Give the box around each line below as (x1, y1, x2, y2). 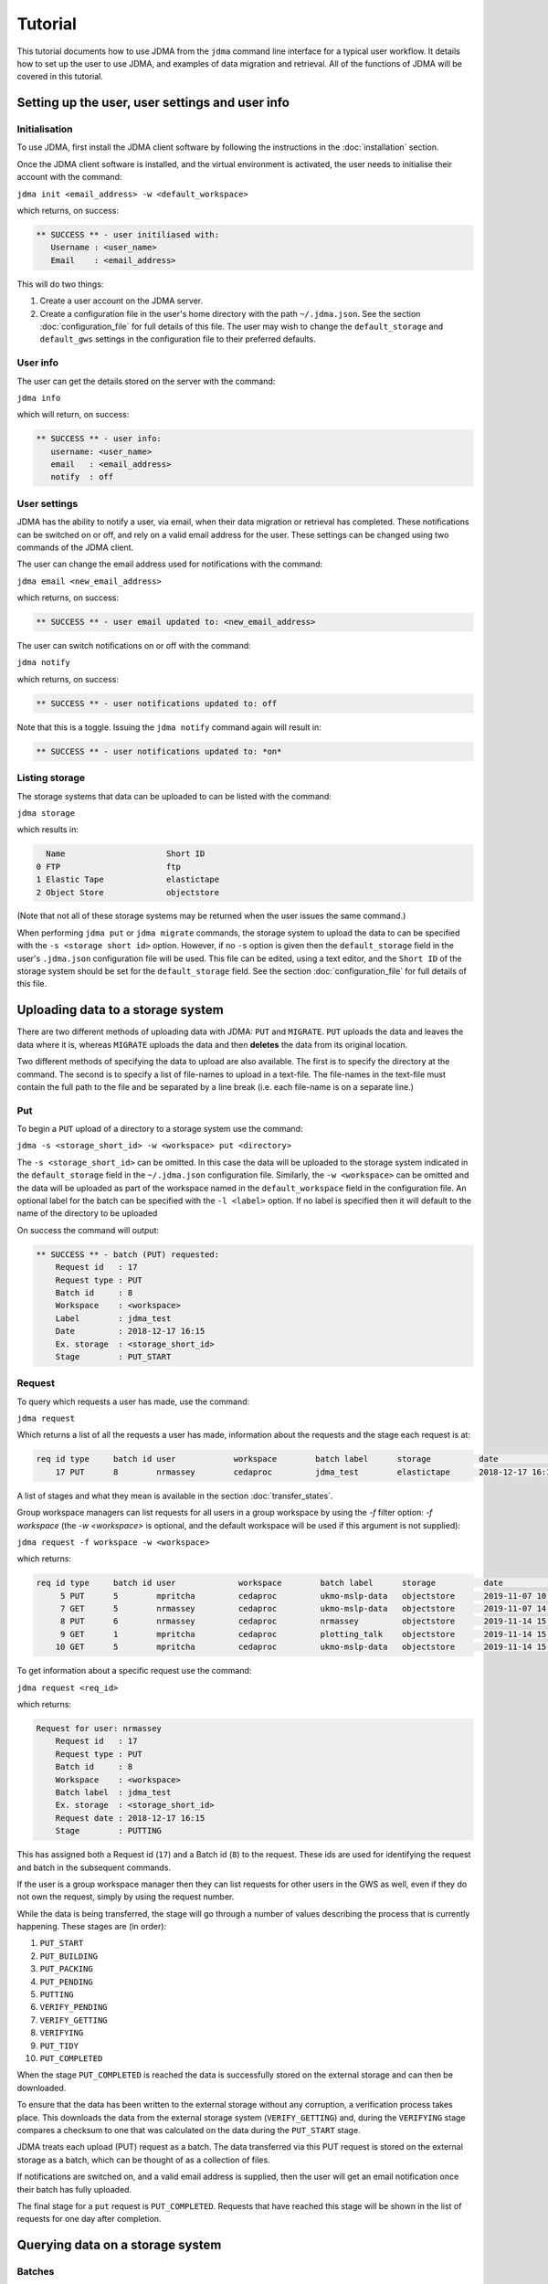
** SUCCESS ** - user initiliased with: (36, 229, 219, 240)
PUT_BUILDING (39, 1951, 99, 1961)
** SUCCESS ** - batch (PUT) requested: (36, 1249, 219, 1260)
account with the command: (16, 172, 122, 183)
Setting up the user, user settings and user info (16, 95, 290, 111)
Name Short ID (46, 849, 205, 859)
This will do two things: (16, 279, 104, 290)
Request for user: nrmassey (36, 1723, 162, 1734)
